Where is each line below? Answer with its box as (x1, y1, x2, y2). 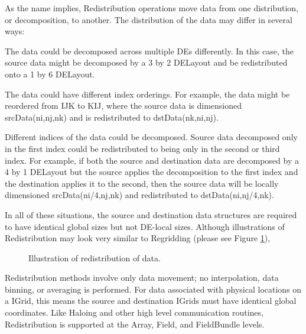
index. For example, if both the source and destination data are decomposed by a (5, 154, 299, 166)
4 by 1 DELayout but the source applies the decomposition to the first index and (5, 166, 298, 178)
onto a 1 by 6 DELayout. (5, 67, 95, 80)
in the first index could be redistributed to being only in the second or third (5, 142, 280, 154)
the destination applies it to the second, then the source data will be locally (5, 177, 279, 189)
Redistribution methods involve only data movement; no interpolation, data (5, 271, 279, 284)
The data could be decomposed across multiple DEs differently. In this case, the (5, 44, 294, 57)
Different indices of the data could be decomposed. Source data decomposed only (5, 131, 298, 143)
